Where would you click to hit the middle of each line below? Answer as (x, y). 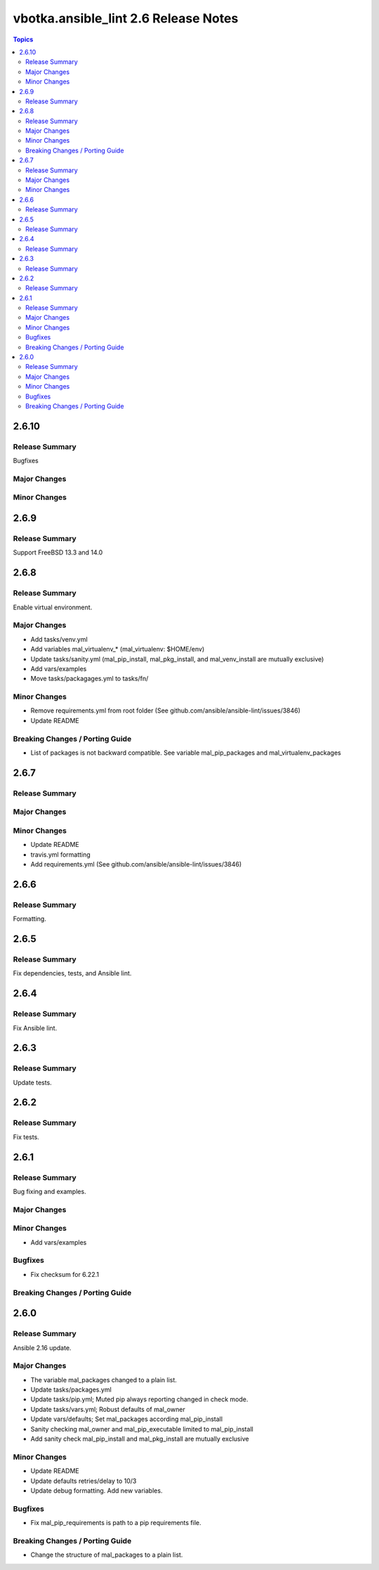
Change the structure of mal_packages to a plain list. (107, 1555)
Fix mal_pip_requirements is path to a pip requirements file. (116, 1523)
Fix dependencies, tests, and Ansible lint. (72, 973)
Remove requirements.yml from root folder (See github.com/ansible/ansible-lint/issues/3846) (166, 711)
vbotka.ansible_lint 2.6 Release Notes (126, 18)
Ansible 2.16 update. (42, 1348)
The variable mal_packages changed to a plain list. (104, 1380)
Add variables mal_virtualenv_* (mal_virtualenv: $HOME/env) (118, 649)
